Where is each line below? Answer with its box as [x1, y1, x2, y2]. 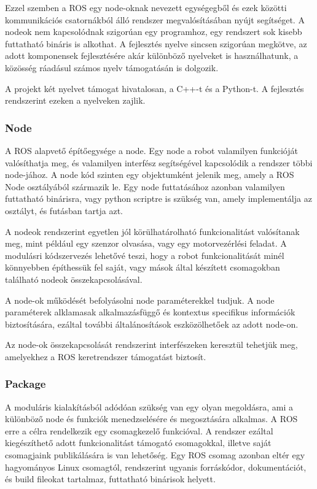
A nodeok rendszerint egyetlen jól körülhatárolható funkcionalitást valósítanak [5, 225, 300, 237]
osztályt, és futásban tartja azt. [5, 204, 123, 217]
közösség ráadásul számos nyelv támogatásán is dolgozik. [5, 61, 219, 74]
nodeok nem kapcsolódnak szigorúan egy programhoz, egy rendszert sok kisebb [5, 25, 302, 38]
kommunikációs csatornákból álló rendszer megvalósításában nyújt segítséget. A [5, 13, 305, 26]
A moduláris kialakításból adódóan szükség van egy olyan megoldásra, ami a [5, 400, 294, 413]
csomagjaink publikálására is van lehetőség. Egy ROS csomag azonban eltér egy [5, 449, 305, 461]
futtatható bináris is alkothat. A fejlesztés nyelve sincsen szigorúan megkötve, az [5, 37, 307, 50]
